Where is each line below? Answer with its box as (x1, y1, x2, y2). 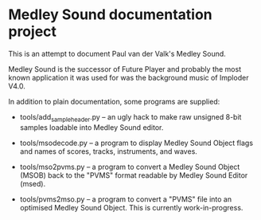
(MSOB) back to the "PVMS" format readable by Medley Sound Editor (19, 170, 248, 180)
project (8, 22, 57, 41)
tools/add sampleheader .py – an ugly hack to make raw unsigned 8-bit (19, 112, 242, 124)
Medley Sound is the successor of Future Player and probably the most (8, 64, 241, 73)
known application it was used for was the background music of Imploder (8, 73, 249, 82)
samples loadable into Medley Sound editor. (19, 122, 164, 132)
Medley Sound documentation (8, 6, 212, 24)
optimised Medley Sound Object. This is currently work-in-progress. (19, 202, 243, 212)
